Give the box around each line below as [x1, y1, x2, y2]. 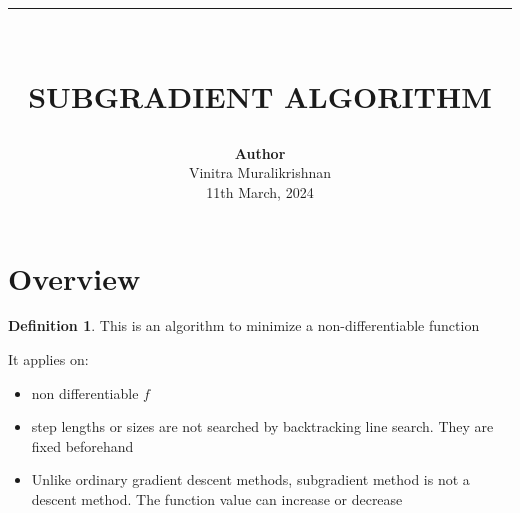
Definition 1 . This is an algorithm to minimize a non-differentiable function [8, 315, 480, 336]
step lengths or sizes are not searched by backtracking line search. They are [31, 416, 494, 437]
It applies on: [8, 349, 89, 370]
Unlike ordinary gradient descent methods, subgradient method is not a [31, 469, 470, 490]
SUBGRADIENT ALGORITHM [28, 75, 492, 116]
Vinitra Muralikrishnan [188, 162, 332, 183]
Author [234, 142, 286, 163]
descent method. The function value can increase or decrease [31, 489, 403, 510]
